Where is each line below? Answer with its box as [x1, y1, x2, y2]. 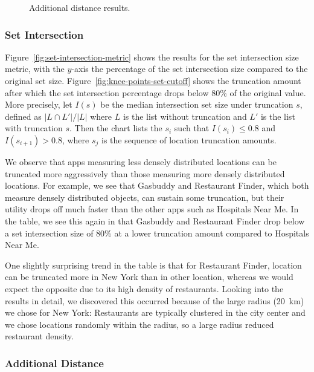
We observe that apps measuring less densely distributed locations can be [5, 155, 277, 168]
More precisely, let [5, 98, 72, 111]
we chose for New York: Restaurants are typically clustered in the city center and [5, 306, 306, 319]
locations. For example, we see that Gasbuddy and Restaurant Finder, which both [5, 179, 309, 192]
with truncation [5, 122, 63, 134]
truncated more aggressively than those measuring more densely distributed [5, 167, 285, 180]
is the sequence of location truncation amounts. [101, 133, 277, 146]
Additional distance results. [29, 1, 130, 13]
